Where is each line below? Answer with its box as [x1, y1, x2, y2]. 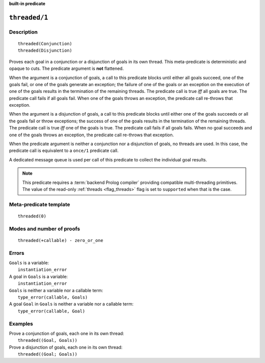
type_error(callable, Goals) [18, 295, 88, 300]
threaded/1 [9, 13, 49, 22]
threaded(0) [18, 213, 47, 219]
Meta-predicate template [9, 201, 71, 208]
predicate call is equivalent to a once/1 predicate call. [9, 148, 119, 153]
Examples [9, 320, 33, 327]
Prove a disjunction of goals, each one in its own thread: [9, 344, 123, 350]
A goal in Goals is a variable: [9, 273, 68, 279]
